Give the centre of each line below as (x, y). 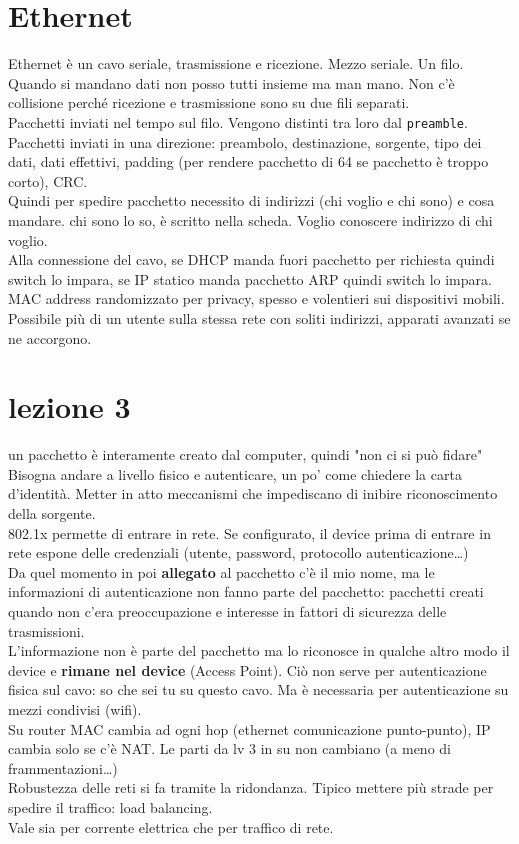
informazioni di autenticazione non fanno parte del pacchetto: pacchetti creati (246, 591)
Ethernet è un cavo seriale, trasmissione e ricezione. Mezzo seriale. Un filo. (236, 63)
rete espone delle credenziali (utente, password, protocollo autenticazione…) (238, 552)
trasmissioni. (46, 630)
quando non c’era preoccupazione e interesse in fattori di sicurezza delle (227, 610)
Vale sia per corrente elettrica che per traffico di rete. (171, 826)
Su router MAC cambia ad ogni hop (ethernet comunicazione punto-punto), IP (249, 728)
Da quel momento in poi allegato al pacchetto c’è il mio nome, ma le (221, 571)
